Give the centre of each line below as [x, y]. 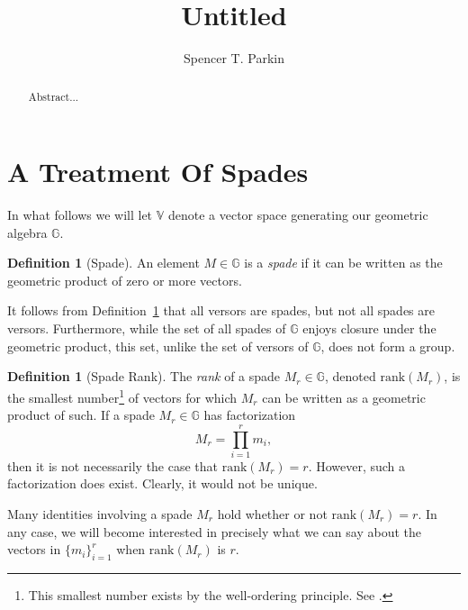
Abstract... [54, 96]
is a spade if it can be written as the [343, 263]
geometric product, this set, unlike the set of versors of [158, 346]
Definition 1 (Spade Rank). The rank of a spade [144, 376]
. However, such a [357, 465]
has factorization [250, 415]
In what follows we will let [80, 215]
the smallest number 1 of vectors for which [122, 396]
